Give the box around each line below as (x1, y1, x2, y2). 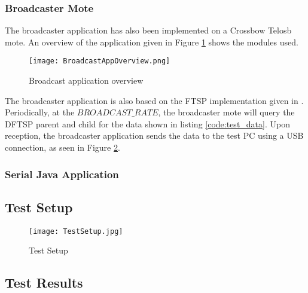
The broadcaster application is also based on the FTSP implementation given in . (5, 94, 304, 106)
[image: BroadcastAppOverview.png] (29, 57, 170, 66)
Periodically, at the (5, 106, 75, 118)
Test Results (5, 273, 83, 292)
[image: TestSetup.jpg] (29, 227, 123, 236)
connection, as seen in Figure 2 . (5, 141, 120, 154)
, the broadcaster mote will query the (158, 106, 295, 118)
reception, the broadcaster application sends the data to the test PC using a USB (5, 129, 304, 142)
